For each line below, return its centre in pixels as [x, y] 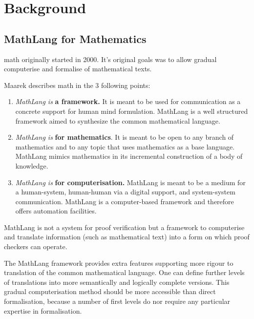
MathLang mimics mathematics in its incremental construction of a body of [129, 156]
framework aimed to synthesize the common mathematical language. [118, 120]
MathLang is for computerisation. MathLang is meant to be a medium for [130, 182]
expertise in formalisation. [43, 310]
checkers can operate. [36, 246]
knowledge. [32, 165]
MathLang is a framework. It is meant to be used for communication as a [128, 101]
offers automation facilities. [56, 211]
